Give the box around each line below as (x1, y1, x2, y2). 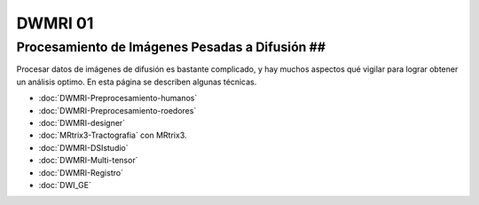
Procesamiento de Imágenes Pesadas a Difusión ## (16, 39, 326, 55)
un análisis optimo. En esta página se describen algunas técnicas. (16, 76, 257, 87)
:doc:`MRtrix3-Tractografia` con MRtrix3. (38, 130, 187, 141)
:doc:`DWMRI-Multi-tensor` (38, 155, 138, 166)
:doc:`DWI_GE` (38, 179, 92, 190)
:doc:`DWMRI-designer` (38, 117, 126, 128)
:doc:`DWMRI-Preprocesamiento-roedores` (38, 105, 197, 115)
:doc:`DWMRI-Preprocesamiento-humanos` (38, 93, 198, 104)
